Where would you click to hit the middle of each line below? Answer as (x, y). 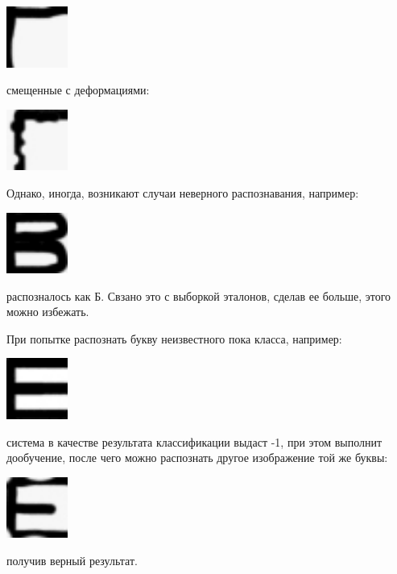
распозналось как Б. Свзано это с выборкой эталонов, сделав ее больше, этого (199, 295)
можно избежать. (48, 312)
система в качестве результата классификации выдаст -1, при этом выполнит (194, 441)
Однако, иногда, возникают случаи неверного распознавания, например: (183, 192)
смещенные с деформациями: (78, 90)
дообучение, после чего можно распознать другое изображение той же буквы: (197, 458)
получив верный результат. (72, 561)
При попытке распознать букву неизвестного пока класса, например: (174, 338)
